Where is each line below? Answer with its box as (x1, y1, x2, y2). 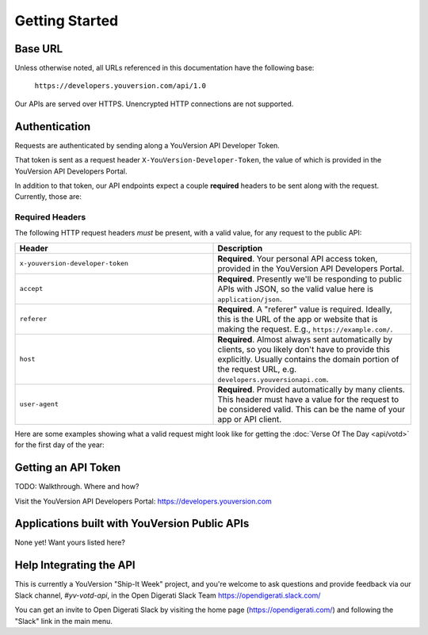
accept (19, 285, 44, 293)
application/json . (217, 293, 283, 304)
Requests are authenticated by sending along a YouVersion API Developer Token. (14, 140, 281, 150)
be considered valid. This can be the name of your (217, 404, 406, 415)
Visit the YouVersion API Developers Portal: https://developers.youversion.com (14, 496, 273, 506)
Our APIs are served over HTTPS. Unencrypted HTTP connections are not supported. (14, 99, 294, 109)
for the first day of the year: (14, 440, 105, 449)
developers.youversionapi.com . (217, 373, 329, 384)
